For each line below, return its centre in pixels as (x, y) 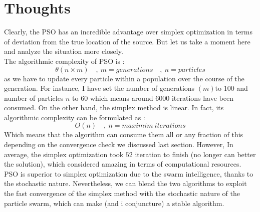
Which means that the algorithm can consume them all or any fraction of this (124, 134)
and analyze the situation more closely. (64, 51)
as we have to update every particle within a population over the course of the (124, 78)
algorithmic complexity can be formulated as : (75, 117)
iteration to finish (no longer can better (195, 154)
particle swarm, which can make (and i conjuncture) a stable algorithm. (114, 203)
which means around (121, 98)
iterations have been (202, 98)
